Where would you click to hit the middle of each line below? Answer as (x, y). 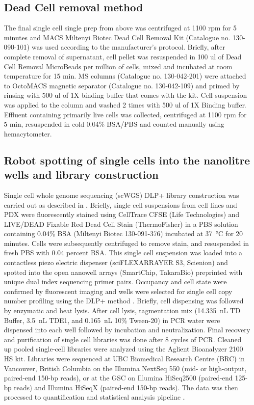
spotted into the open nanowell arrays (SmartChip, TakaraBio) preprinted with (123, 272)
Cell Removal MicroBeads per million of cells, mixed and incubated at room (118, 66)
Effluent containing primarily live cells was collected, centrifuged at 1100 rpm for (125, 114)
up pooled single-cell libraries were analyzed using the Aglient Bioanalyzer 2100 (124, 349)
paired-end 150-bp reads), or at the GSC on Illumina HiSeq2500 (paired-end (118, 378)
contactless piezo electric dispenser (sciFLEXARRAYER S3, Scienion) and (116, 262)
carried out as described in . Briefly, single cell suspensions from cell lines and (121, 204)
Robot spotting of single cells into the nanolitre (127, 160)
